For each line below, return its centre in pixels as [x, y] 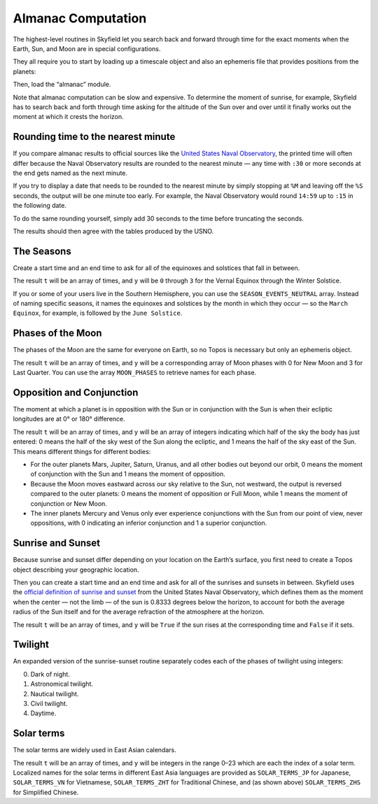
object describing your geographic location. [76, 570]
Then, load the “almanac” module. [62, 85]
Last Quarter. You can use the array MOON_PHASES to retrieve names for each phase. [135, 373]
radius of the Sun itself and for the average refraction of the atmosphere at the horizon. [139, 612]
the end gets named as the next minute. [70, 173]
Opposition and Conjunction [76, 392]
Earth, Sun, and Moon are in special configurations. [87, 48]
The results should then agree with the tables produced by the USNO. [113, 231]
